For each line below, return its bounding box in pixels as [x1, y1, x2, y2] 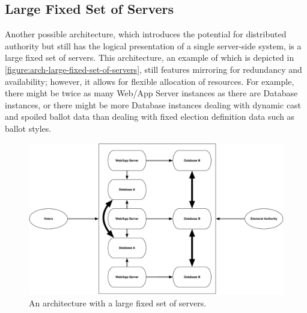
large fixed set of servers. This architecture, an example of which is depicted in [5, 51, 294, 64]
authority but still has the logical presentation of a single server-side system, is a [5, 39, 302, 52]
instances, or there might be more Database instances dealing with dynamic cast [5, 98, 302, 111]
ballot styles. [5, 122, 52, 134]
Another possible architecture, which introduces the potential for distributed [5, 28, 287, 40]
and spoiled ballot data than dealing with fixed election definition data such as [5, 110, 295, 123]
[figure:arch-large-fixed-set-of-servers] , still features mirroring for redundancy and [5, 63, 302, 75]
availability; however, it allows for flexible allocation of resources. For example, [5, 75, 294, 87]
